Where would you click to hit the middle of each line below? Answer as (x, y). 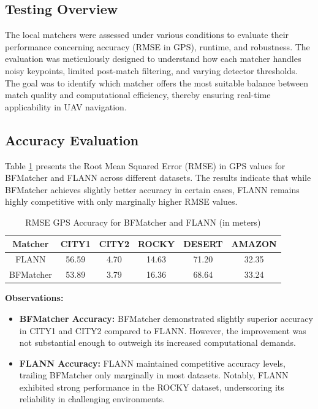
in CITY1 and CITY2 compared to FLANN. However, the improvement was (163, 330)
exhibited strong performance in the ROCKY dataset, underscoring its (152, 387)
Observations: (34, 298)
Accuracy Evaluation (72, 140)
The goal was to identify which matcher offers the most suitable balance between (157, 82)
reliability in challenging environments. (92, 399)
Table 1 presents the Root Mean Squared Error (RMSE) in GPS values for (145, 165)
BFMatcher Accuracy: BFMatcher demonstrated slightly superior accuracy (166, 318)
